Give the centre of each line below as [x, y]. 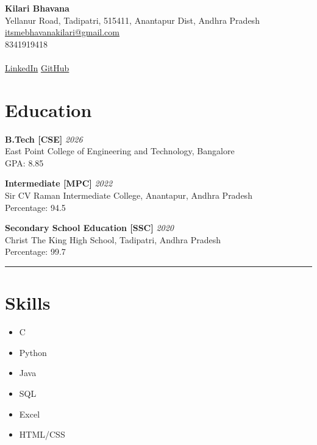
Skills [28, 303]
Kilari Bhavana [37, 8]
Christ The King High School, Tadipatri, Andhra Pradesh [113, 239]
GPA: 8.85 [24, 162]
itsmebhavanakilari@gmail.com [62, 32]
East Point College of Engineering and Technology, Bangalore [120, 151]
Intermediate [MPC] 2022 [59, 183]
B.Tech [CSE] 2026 [44, 139]
